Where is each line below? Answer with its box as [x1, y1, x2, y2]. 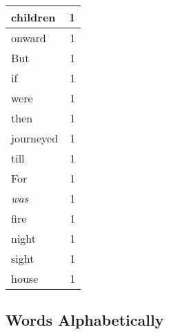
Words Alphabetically [6, 309, 164, 331]
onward [11, 30, 46, 46]
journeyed [11, 130, 59, 146]
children [11, 9, 56, 25]
